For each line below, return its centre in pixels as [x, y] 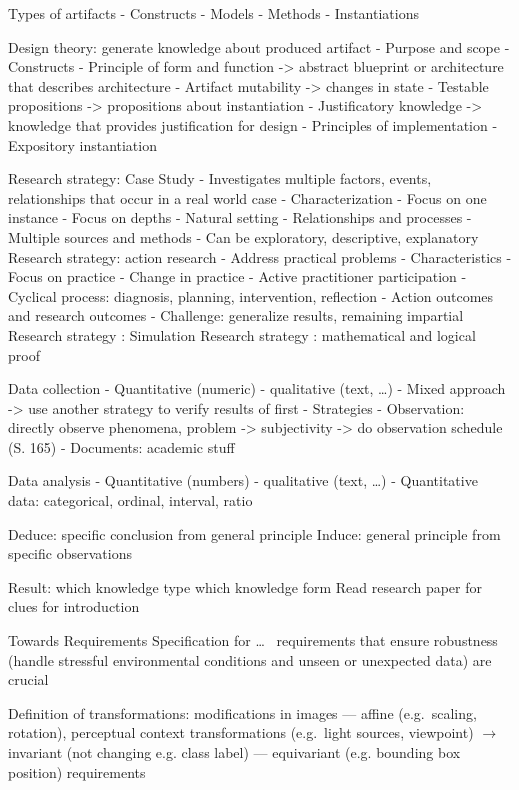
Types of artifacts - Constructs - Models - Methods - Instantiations [213, 13]
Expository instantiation [82, 144]
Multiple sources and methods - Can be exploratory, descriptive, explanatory [243, 236]
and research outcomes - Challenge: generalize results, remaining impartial [236, 315]
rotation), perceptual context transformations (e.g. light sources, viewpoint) [241, 732]
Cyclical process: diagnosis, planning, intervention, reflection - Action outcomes [251, 295]
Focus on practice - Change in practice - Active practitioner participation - [237, 276]
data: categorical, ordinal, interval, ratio [130, 500]
